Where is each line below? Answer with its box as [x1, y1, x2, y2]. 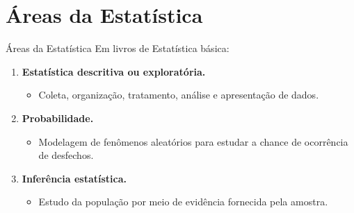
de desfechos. [38, 148, 94, 162]
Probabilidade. [22, 110, 94, 125]
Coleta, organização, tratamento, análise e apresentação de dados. [38, 87, 319, 102]
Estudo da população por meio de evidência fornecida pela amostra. [38, 194, 328, 209]
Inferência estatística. [22, 171, 127, 185]
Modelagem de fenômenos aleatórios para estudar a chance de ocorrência [38, 134, 348, 148]
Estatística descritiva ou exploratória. [22, 64, 206, 78]
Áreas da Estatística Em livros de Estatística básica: [6, 41, 230, 56]
